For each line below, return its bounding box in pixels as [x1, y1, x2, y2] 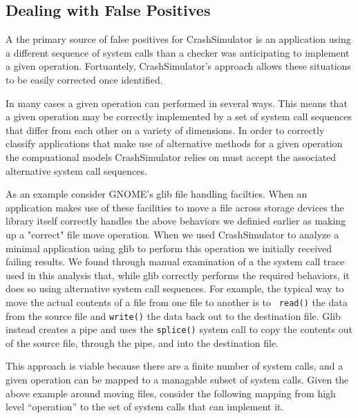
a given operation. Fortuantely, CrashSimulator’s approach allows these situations [6, 59, 351, 73]
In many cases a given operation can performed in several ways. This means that [6, 95, 348, 110]
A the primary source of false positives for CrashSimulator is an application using [6, 32, 351, 46]
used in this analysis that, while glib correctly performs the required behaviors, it [6, 267, 350, 282]
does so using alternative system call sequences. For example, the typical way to [6, 281, 344, 296]
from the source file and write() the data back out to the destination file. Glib [6, 308, 341, 323]
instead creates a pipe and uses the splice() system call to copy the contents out [6, 322, 352, 336]
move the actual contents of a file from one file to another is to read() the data [6, 294, 348, 309]
